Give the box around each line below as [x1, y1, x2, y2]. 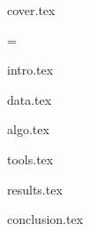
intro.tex [7, 60, 54, 79]
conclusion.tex [7, 210, 84, 228]
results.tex [7, 179, 63, 198]
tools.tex [7, 149, 54, 168]
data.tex [7, 90, 52, 108]
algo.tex [7, 120, 49, 139]
